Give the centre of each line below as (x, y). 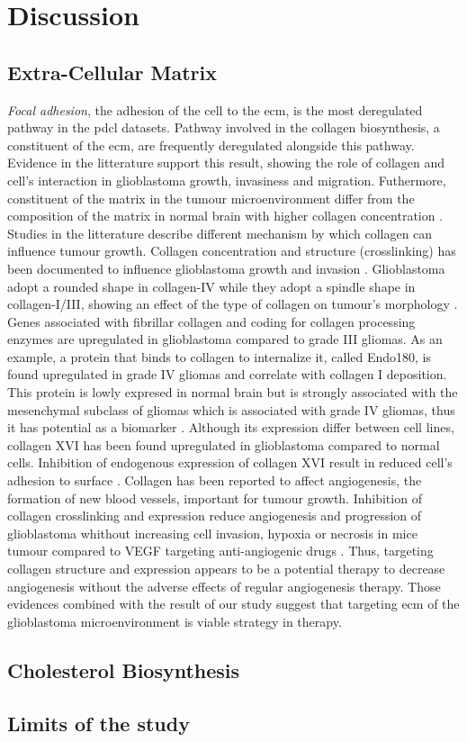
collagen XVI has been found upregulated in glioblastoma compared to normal (224, 444)
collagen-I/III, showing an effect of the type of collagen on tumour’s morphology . (233, 304)
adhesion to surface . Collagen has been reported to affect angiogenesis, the (215, 480)
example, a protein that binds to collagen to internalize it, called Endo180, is (220, 356)
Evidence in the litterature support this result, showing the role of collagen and (226, 163)
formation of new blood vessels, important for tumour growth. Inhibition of (215, 498)
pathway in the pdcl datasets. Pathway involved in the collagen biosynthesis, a (224, 127)
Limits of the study (99, 723)
